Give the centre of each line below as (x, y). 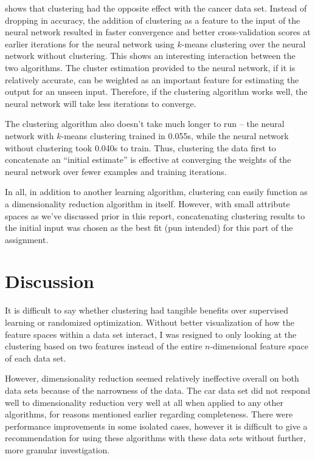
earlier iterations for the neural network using (90, 43)
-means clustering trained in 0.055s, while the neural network (175, 135)
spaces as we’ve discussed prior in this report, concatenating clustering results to (155, 215)
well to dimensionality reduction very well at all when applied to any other (144, 402)
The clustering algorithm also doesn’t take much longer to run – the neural (145, 124)
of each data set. (36, 358)
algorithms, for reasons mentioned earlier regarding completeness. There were (149, 414)
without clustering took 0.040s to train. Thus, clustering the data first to (140, 147)
